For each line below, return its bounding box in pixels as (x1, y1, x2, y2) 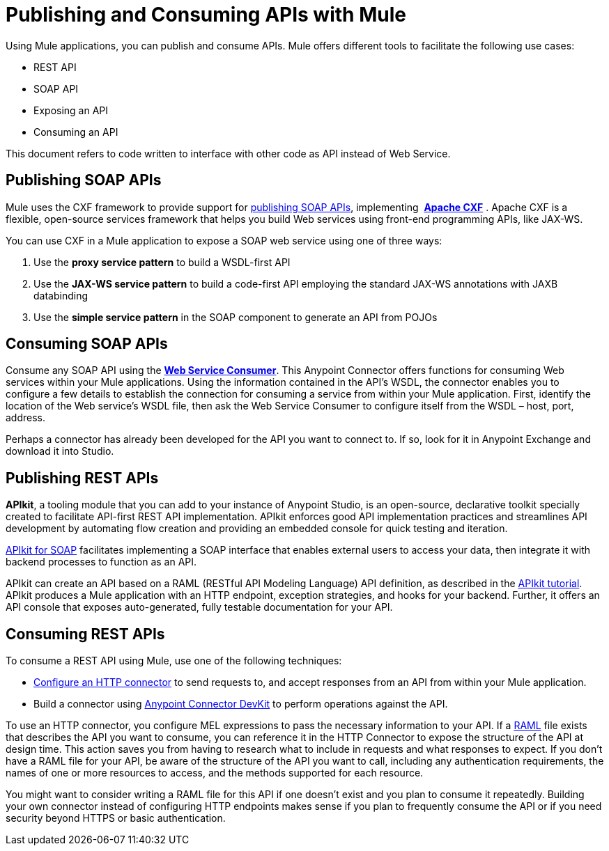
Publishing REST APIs (6, 469, 159, 487)
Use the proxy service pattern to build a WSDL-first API (33, 256, 291, 268)
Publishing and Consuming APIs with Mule (6, 3, 406, 26)
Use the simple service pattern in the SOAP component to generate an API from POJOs (33, 311, 438, 323)
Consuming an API (33, 125, 118, 138)
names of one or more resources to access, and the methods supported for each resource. (6, 767, 424, 779)
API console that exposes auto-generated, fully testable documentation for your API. (6, 601, 393, 614)
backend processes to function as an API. (6, 556, 197, 568)
